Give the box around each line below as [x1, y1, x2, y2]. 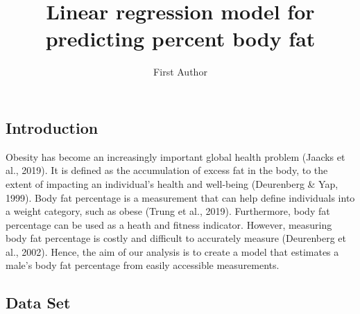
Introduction [6, 116, 98, 138]
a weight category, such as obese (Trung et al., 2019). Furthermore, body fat [6, 204, 330, 218]
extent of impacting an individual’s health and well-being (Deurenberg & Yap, [6, 176, 338, 191]
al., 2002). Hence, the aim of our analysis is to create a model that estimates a [6, 244, 339, 259]
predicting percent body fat [45, 24, 316, 53]
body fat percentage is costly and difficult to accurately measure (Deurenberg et [6, 231, 346, 245]
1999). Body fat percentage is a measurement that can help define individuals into [6, 190, 355, 204]
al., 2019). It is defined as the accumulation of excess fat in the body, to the [6, 163, 328, 177]
